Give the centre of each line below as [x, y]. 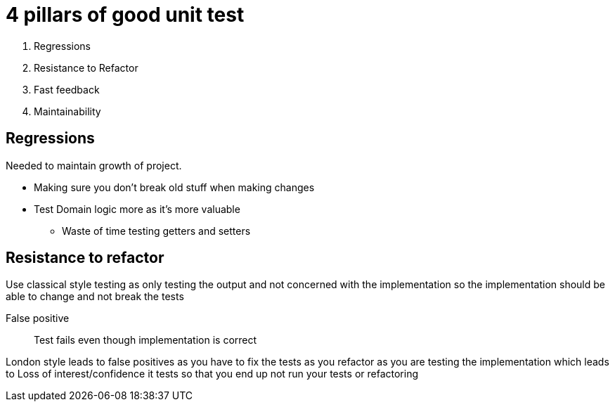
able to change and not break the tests [95, 297]
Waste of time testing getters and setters [156, 231]
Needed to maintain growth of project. [94, 165]
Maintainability [67, 111]
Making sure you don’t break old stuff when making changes [174, 187]
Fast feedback [67, 89]
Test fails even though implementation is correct [145, 340]
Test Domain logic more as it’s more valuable [137, 209]
